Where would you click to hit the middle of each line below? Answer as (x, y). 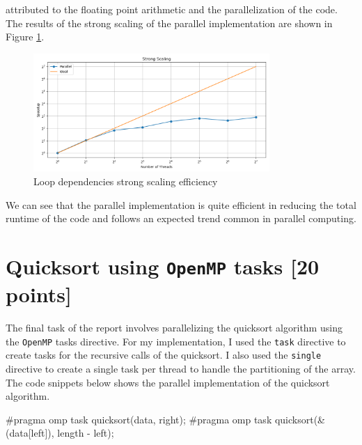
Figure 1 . (25, 37)
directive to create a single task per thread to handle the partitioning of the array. (181, 369)
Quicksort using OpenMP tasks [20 (163, 266)
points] (39, 294)
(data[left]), (30, 433)
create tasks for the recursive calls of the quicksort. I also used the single (164, 355)
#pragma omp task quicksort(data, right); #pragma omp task (139, 419)
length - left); (86, 433)
